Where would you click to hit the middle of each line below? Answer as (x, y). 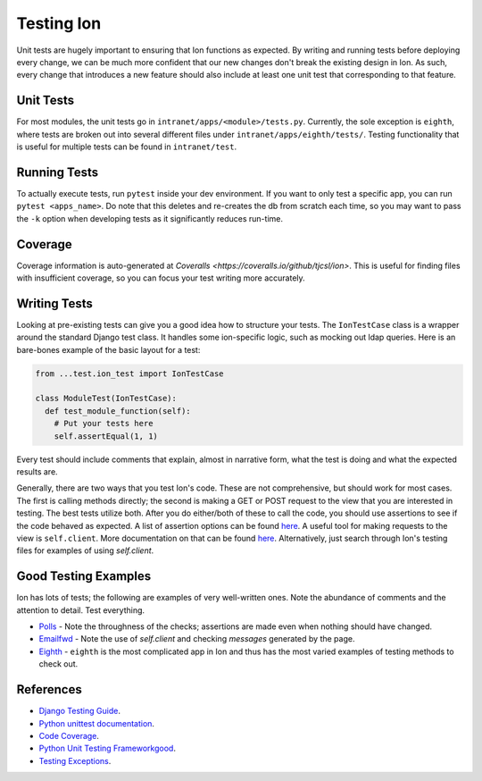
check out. (58, 664)
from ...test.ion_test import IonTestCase (129, 374)
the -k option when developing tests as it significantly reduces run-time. (150, 218)
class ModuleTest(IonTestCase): (106, 399)
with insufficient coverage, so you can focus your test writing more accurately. (161, 278)
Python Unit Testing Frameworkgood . (107, 748)
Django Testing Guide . (79, 711)
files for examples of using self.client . (85, 550)
